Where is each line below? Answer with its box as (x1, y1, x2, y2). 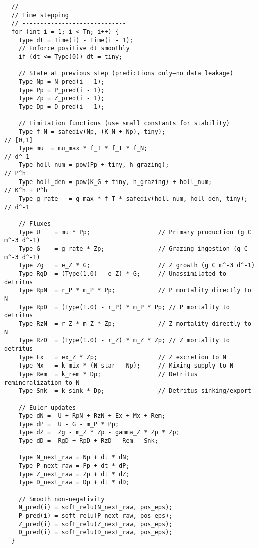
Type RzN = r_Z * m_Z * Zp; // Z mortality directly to (18, 320, 251, 327)
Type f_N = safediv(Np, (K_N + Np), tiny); (18, 128, 166, 135)
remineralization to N (4, 379, 80, 386)
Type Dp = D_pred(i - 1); (18, 103, 105, 110)
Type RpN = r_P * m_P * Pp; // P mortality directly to (18, 287, 251, 294)
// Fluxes (18, 220, 51, 228)
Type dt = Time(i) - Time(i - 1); (18, 36, 133, 44)
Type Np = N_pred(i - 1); (18, 78, 105, 85)
